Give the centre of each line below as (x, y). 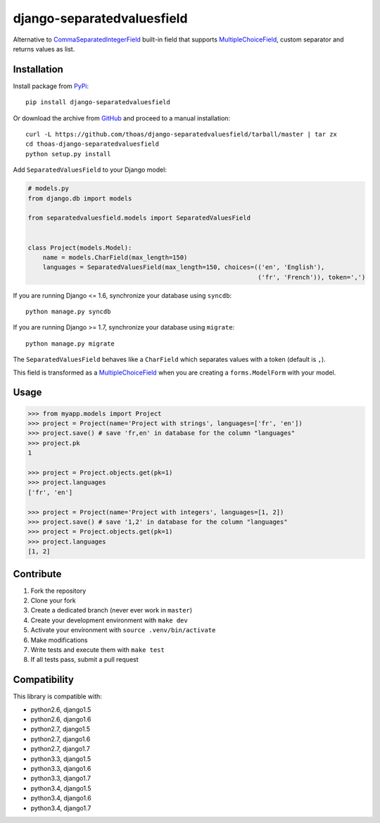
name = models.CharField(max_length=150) (115, 257)
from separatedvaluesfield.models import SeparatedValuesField (139, 218)
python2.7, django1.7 (61, 749)
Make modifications (59, 640)
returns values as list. (44, 49)
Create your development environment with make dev (109, 620)
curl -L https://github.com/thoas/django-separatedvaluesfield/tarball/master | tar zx (182, 134)
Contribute (37, 574)
